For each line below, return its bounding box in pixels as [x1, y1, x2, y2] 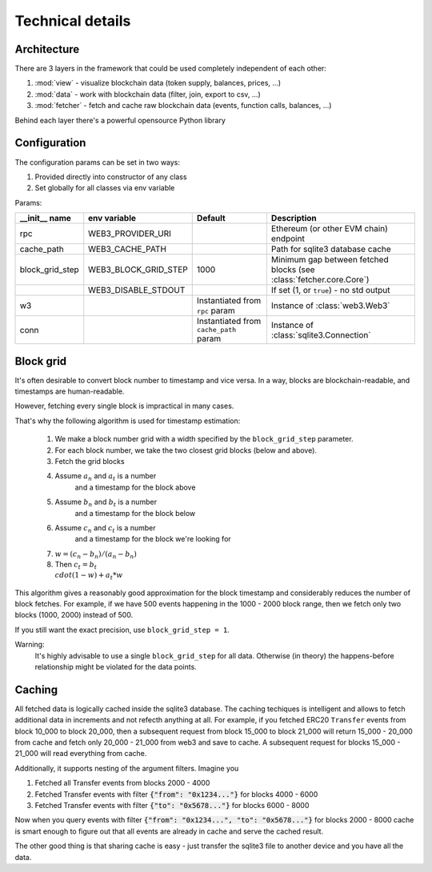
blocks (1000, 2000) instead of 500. [14, 610, 134, 620]
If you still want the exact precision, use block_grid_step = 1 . [14, 625, 230, 634]
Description [270, 213, 318, 224]
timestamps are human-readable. [14, 386, 125, 396]
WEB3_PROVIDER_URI [88, 228, 172, 239]
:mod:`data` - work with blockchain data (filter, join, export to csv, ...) [34, 89, 262, 99]
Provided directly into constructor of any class [34, 172, 187, 182]
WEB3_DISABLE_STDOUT [88, 285, 186, 296]
